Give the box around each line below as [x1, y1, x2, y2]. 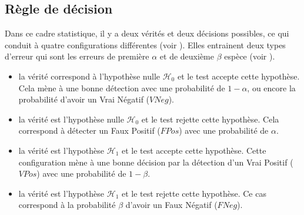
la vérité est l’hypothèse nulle [18, 113, 124, 125]
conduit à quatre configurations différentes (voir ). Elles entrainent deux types [5, 38, 286, 51]
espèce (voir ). [224, 50, 275, 62]
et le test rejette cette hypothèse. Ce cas [121, 187, 266, 199]
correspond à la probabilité [18, 199, 116, 211]
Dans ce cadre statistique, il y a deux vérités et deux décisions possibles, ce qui [5, 27, 289, 39]
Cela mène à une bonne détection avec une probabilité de [18, 81, 225, 94]
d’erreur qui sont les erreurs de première [5, 50, 149, 62]
